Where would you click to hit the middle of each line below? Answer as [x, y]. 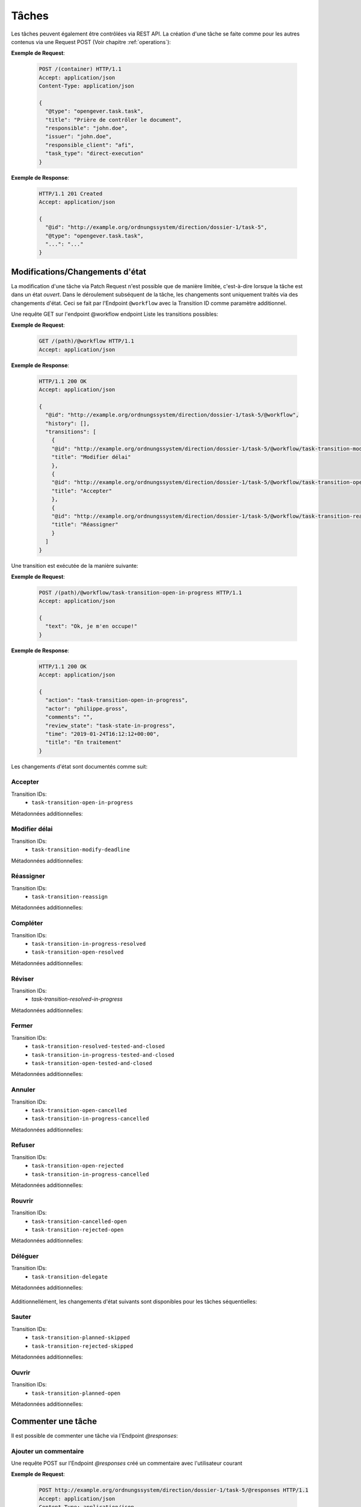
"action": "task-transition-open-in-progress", [117, 700]
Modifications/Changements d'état [79, 272]
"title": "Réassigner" [85, 525]
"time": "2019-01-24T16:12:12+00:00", [102, 734]
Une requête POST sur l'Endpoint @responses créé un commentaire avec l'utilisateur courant [127, 1463]
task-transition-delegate [70, 1277]
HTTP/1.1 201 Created [71, 193]
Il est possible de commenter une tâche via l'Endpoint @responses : [94, 1435]
